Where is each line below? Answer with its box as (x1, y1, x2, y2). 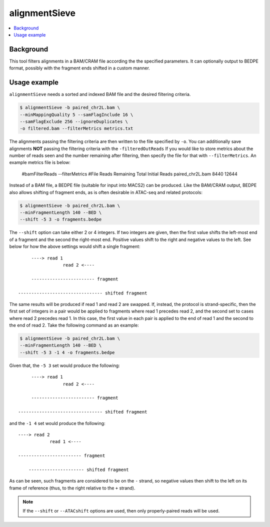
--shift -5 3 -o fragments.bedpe (19, 216, 102, 222)
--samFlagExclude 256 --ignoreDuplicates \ (19, 118, 128, 124)
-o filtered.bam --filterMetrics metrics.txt (19, 125, 133, 131)
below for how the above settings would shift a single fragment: (9, 243, 140, 249)
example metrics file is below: (9, 159, 71, 165)
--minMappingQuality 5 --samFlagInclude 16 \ (19, 111, 133, 117)
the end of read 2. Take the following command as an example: (9, 322, 139, 328)
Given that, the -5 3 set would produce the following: (9, 362, 120, 368)
